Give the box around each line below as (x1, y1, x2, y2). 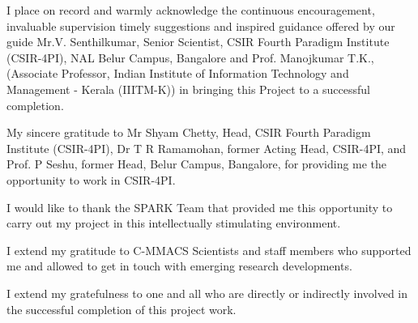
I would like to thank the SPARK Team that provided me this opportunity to (6, 198, 393, 215)
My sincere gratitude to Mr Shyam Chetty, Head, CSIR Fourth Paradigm (6, 124, 371, 141)
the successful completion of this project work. (6, 300, 237, 317)
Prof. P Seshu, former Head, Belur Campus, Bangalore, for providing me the (6, 155, 387, 172)
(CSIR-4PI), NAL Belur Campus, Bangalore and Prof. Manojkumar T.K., (6, 49, 374, 66)
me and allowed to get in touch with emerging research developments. (6, 257, 352, 274)
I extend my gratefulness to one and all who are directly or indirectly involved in (6, 284, 408, 301)
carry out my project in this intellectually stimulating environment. (6, 215, 341, 232)
